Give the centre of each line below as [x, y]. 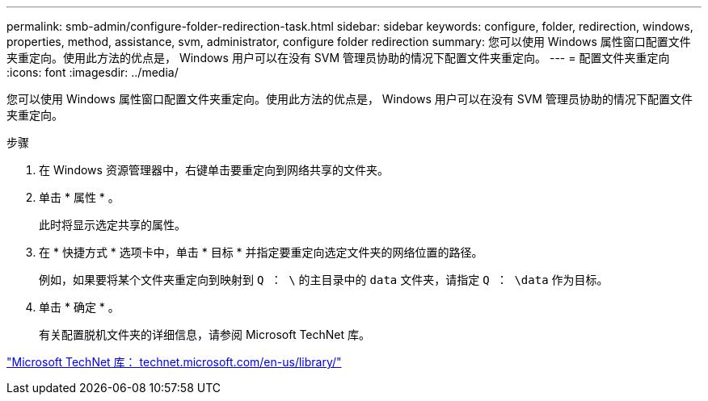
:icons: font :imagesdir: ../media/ [93, 72]
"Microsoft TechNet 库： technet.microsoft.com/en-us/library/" [174, 362]
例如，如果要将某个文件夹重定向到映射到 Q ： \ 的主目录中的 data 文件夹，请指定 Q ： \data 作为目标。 [324, 280]
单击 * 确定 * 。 [79, 307]
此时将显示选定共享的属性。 [112, 225]
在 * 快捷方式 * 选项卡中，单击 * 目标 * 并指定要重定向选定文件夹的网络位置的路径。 [261, 252]
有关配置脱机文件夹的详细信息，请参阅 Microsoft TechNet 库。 [205, 334]
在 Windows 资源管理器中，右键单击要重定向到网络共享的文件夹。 [214, 170]
